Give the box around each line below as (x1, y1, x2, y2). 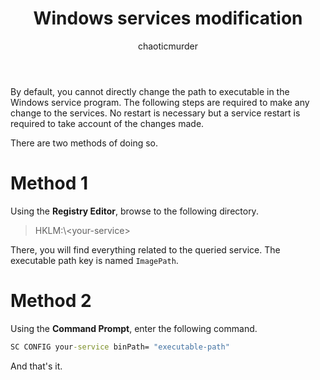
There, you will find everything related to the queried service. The (10, 243, 281, 256)
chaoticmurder (137, 40, 199, 52)
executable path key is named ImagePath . (10, 254, 179, 266)
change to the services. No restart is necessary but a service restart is (10, 107, 301, 119)
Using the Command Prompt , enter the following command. (10, 322, 258, 334)
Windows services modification (33, 7, 303, 30)
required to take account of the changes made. (10, 117, 205, 129)
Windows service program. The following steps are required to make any (10, 96, 310, 108)
